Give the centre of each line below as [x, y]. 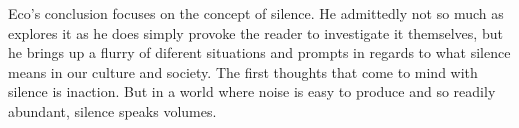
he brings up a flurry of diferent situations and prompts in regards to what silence [259, 52]
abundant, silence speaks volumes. [112, 110]
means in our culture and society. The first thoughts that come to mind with [243, 71]
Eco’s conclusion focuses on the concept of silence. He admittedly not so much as [256, 13]
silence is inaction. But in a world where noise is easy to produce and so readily [252, 91]
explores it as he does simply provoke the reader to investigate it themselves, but [255, 32]
